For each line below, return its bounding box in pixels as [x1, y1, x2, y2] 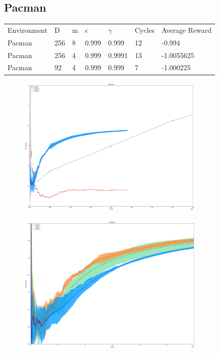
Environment [8, 24, 48, 35]
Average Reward [162, 24, 212, 35]
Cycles [134, 24, 155, 35]
